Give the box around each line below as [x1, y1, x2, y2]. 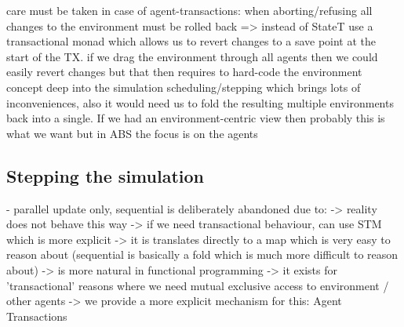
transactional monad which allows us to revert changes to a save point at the [6, 33, 377, 49]
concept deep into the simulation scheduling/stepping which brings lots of [6, 78, 361, 95]
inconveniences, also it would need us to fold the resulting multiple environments [6, 94, 394, 111]
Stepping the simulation [6, 163, 204, 187]
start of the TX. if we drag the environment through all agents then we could [6, 48, 378, 64]
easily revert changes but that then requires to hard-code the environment [6, 64, 362, 80]
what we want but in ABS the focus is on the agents [6, 125, 258, 141]
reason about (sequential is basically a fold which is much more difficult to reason [6, 246, 399, 263]
